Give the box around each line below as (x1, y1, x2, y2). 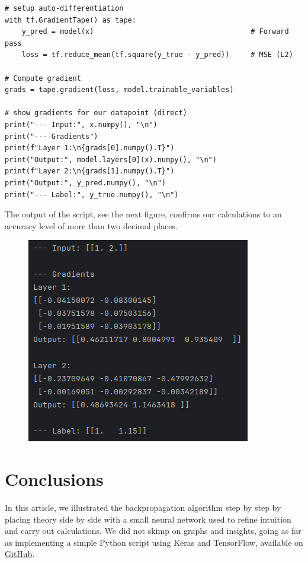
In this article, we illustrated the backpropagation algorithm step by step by (5, 501, 281, 513)
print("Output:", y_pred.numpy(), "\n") (5, 178, 166, 187)
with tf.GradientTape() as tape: (5, 15, 136, 24)
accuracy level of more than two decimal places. (5, 219, 178, 232)
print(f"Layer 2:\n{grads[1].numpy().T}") (5, 167, 175, 176)
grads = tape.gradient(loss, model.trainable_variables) (5, 86, 234, 94)
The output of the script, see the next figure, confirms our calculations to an (5, 208, 282, 220)
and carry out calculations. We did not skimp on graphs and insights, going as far (5, 524, 301, 537)
